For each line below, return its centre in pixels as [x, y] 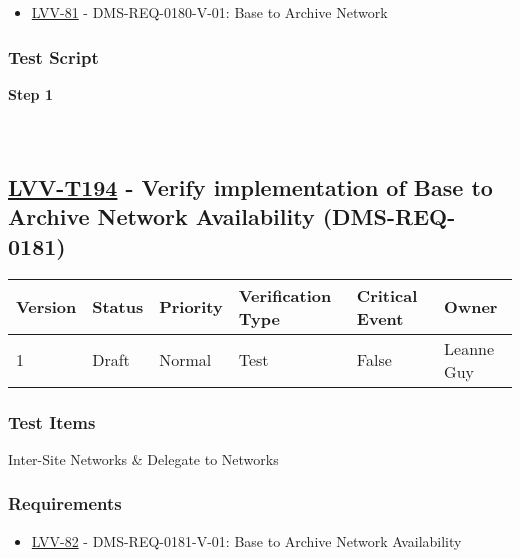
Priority [191, 307]
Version [46, 307]
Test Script [53, 56]
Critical [387, 295]
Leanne [469, 348]
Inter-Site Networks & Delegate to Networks [143, 458]
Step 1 [30, 93]
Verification [285, 295]
